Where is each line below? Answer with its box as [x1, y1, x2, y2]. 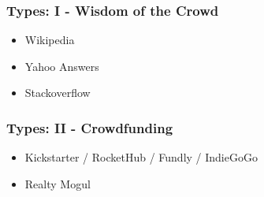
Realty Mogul [24, 175, 91, 191]
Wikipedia [24, 32, 75, 48]
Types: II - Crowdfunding [6, 117, 173, 137]
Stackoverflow [24, 84, 91, 101]
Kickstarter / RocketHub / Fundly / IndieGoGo [24, 149, 258, 165]
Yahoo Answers [24, 58, 99, 74]
